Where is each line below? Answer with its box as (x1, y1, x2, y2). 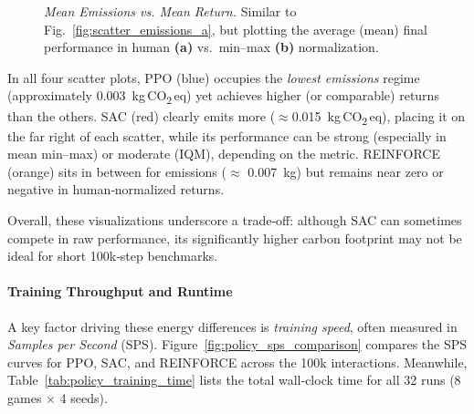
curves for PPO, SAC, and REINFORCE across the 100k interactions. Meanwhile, (7, 352, 468, 371)
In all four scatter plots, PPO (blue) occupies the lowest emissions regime (7, 67, 420, 87)
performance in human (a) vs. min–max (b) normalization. (44, 37, 379, 57)
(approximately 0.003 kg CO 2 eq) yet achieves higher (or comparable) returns (7, 86, 439, 108)
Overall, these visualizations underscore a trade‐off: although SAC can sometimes (7, 211, 462, 229)
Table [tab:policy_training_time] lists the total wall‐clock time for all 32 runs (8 (7, 370, 461, 389)
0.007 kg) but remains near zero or (248, 161, 444, 181)
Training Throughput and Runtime (7, 282, 233, 301)
